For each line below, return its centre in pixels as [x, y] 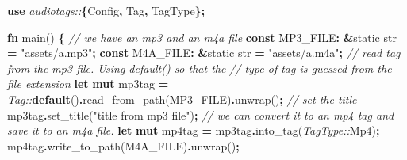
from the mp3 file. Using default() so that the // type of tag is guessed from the [200, 68]
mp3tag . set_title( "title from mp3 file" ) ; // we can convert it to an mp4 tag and [201, 114]
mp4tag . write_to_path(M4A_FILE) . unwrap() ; [123, 145]
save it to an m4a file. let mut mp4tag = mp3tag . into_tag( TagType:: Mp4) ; [194, 130]
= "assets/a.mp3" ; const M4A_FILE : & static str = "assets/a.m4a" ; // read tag [204, 53]
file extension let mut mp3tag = [88, 84]
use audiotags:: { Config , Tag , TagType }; [106, 10]
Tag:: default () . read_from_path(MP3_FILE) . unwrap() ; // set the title [182, 99]
